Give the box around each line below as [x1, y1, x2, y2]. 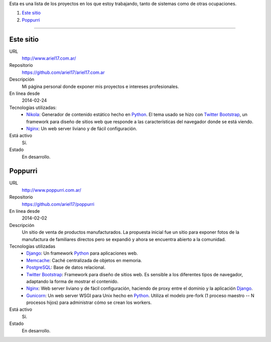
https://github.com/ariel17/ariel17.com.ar [22, 69, 105, 75]
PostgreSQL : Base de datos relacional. [26, 264, 106, 271]
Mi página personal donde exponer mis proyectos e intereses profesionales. [22, 83, 179, 89]
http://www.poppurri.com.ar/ [22, 187, 81, 193]
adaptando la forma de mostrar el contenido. [26, 278, 119, 284]
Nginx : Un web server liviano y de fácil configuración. [26, 126, 138, 132]
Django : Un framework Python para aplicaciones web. [26, 250, 138, 256]
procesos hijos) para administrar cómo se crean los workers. [26, 299, 152, 306]
